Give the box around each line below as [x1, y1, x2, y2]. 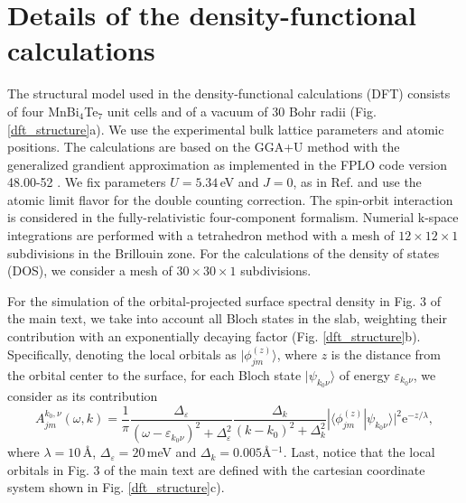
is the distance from [331, 345, 441, 364]
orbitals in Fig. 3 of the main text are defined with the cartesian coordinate [7, 460, 425, 479]
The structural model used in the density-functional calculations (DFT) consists [7, 84, 451, 103]
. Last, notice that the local [283, 442, 435, 461]
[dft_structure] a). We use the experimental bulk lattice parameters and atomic [7, 119, 444, 138]
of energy [339, 365, 390, 384]
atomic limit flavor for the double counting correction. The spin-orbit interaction [7, 190, 453, 209]
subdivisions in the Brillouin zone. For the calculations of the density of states [7, 243, 440, 262]
